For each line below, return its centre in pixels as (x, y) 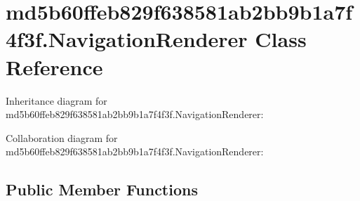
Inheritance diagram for (56, 100)
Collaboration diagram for (62, 137)
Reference (54, 66)
